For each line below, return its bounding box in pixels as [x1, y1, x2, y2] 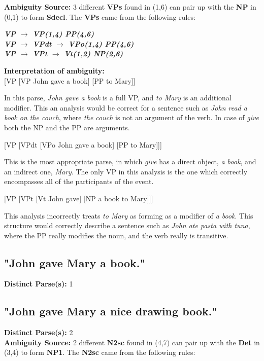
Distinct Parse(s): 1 [4, 278, 73, 289]
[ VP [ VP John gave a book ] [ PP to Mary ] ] [4, 75, 136, 86]
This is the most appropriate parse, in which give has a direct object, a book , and [4, 156, 256, 167]
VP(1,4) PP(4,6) [32, 28, 94, 39]
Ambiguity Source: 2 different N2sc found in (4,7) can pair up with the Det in [4, 337, 260, 347]
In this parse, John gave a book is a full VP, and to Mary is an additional [4, 92, 232, 103]
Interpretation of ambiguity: [4, 65, 105, 76]
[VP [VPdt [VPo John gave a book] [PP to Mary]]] [4, 139, 162, 150]
